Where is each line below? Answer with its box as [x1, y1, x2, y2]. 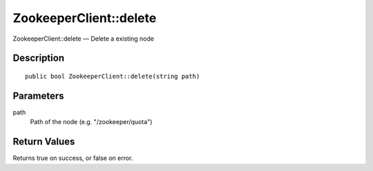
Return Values [12, 136, 75, 148]
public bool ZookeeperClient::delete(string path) [25, 72, 200, 80]
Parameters [12, 90, 64, 101]
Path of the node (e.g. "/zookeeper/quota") [30, 118, 153, 126]
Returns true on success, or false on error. [12, 154, 133, 162]
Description [12, 52, 65, 64]
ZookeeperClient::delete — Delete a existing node [12, 34, 155, 43]
